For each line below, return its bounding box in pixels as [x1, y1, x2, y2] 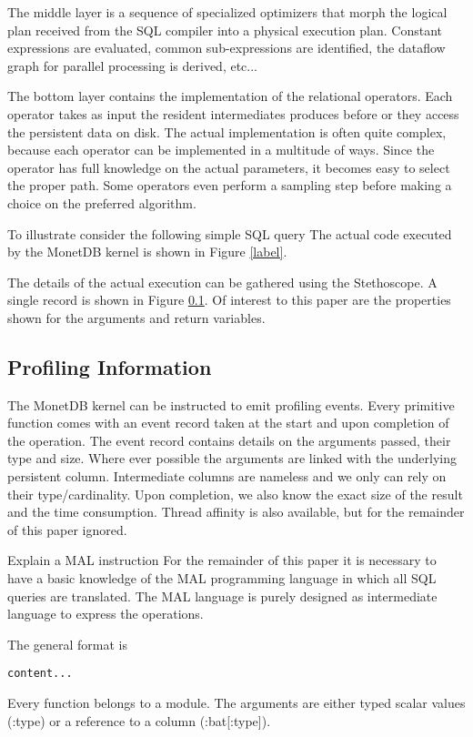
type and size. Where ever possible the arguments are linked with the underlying [7, 449, 458, 468]
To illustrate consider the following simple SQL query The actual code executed [7, 224, 452, 243]
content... [7, 667, 73, 681]
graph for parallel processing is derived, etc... [7, 56, 258, 75]
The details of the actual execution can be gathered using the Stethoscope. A [7, 272, 438, 291]
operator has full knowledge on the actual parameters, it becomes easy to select [7, 157, 450, 177]
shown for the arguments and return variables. [7, 308, 266, 327]
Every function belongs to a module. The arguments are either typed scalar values [7, 693, 466, 712]
